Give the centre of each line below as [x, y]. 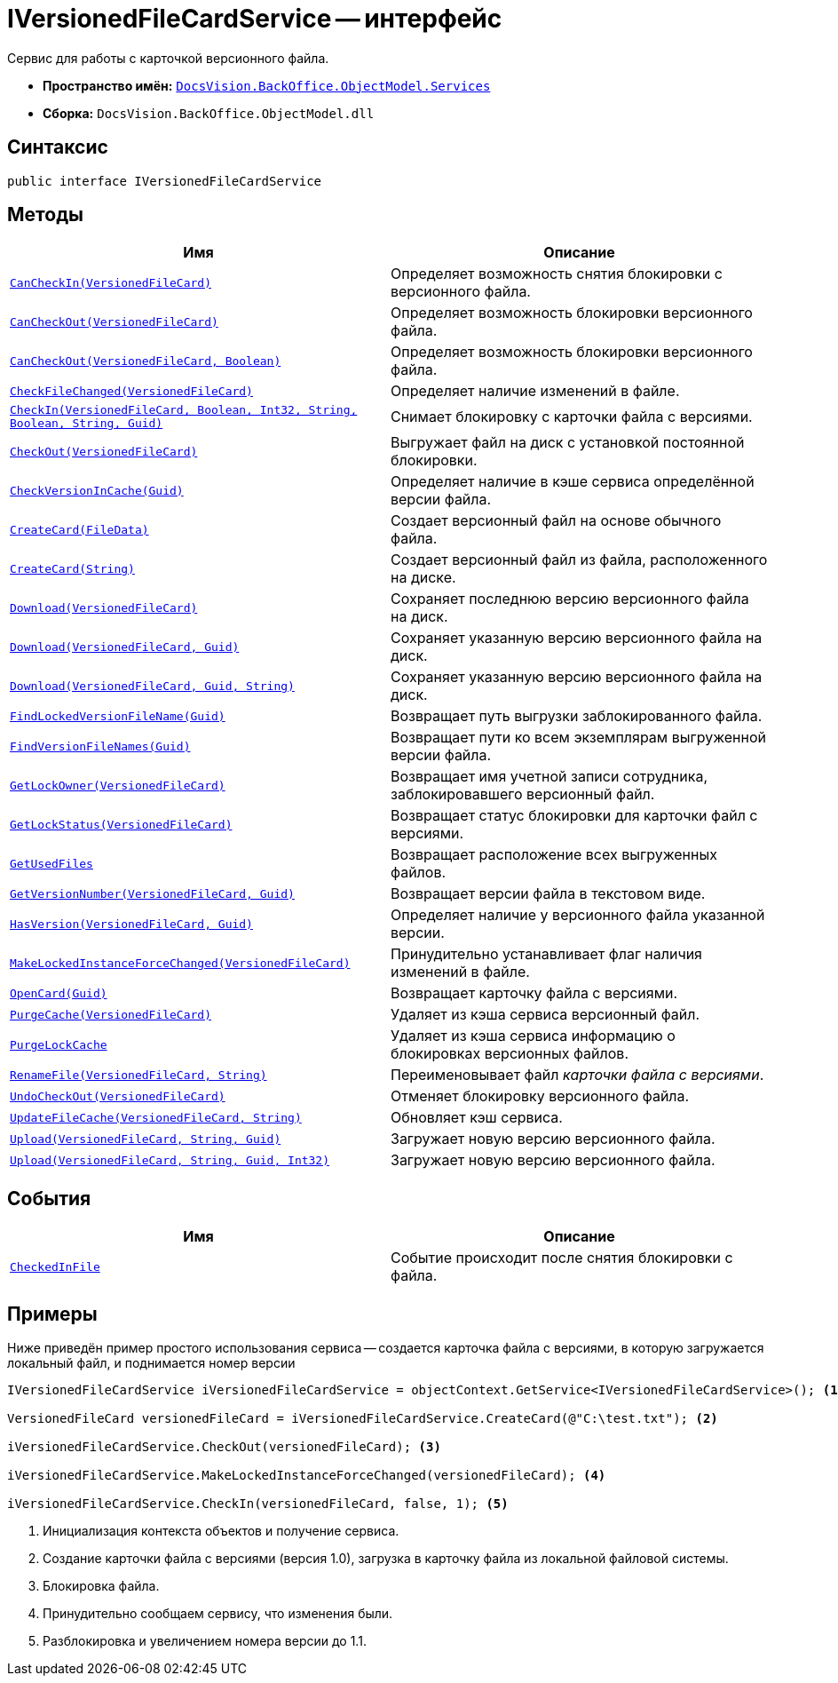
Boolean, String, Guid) [87, 424]
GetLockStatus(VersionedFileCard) [121, 824]
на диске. [423, 578]
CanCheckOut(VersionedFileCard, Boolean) [146, 361]
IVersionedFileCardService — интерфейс [255, 19]
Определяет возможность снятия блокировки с [557, 274]
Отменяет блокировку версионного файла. [540, 1096]
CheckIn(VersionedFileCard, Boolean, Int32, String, [184, 410]
